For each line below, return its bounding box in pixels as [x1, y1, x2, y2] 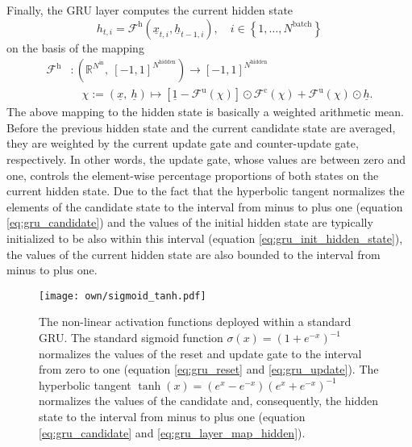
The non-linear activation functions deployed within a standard [39, 313, 352, 330]
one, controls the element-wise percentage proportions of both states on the [6, 166, 379, 183]
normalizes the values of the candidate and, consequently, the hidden [39, 392, 379, 409]
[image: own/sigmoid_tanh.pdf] [39, 290, 206, 302]
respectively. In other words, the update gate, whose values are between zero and [6, 151, 406, 168]
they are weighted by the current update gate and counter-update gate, [6, 135, 359, 152]
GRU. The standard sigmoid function [39, 329, 223, 346]
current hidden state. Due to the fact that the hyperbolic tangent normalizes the [6, 182, 405, 199]
